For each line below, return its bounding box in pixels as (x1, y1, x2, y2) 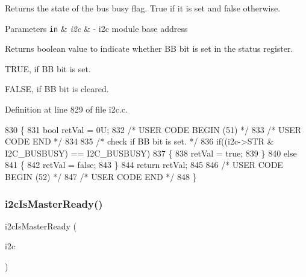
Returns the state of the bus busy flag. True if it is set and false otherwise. (5, 2, 281, 14)
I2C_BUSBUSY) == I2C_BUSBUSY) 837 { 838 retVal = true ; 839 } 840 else (5, 146, 297, 159)
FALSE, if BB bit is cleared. (5, 82, 109, 95)
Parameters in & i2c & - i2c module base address (5, 22, 188, 34)
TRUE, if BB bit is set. (5, 62, 91, 75)
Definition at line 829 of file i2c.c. (5, 103, 128, 116)
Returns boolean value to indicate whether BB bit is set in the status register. (5, 42, 293, 55)
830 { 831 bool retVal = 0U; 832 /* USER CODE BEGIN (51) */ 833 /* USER (5, 123, 302, 135)
